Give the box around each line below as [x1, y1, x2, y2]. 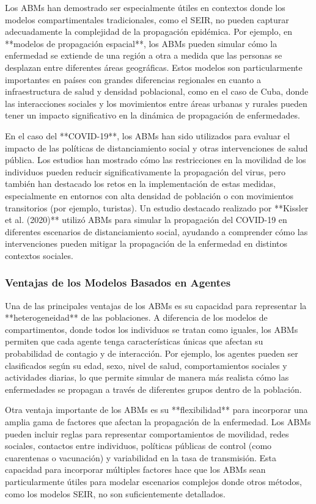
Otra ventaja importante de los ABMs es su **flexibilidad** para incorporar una [5, 403, 308, 416]
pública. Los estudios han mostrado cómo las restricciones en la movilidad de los [5, 153, 306, 166]
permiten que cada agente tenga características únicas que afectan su [5, 335, 263, 348]
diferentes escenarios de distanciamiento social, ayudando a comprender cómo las [5, 225, 308, 238]
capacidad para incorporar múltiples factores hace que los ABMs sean [5, 463, 266, 476]
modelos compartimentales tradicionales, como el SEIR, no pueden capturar [5, 13, 289, 26]
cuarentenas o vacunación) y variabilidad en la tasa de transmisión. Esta [5, 451, 277, 464]
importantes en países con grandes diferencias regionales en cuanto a [5, 73, 262, 86]
